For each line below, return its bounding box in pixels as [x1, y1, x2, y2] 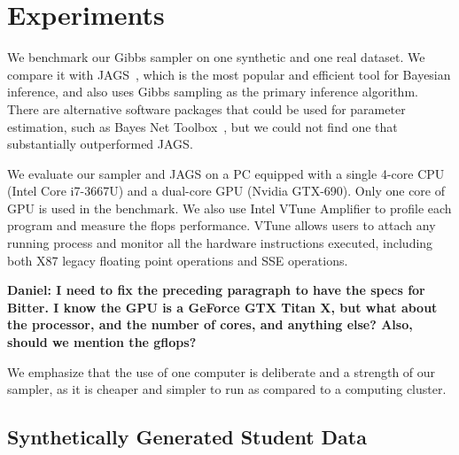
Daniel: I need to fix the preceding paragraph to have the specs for [7, 281, 425, 299]
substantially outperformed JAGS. [7, 135, 193, 153]
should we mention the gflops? [7, 333, 197, 351]
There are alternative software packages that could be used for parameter [7, 99, 406, 118]
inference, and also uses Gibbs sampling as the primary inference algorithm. [7, 82, 418, 101]
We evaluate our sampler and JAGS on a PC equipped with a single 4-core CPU [7, 164, 445, 182]
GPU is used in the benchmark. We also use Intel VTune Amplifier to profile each [7, 198, 452, 217]
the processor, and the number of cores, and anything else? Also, [7, 315, 413, 334]
